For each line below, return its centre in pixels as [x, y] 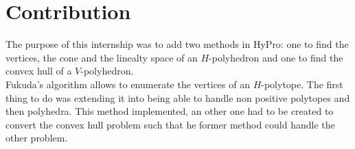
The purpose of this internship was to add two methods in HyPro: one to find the [177, 44]
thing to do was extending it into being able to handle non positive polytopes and [178, 97]
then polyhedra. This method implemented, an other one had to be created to [170, 111]
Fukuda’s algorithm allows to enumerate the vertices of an [128, 84]
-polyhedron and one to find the [276, 57]
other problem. [37, 138]
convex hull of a [39, 71]
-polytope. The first [302, 84]
